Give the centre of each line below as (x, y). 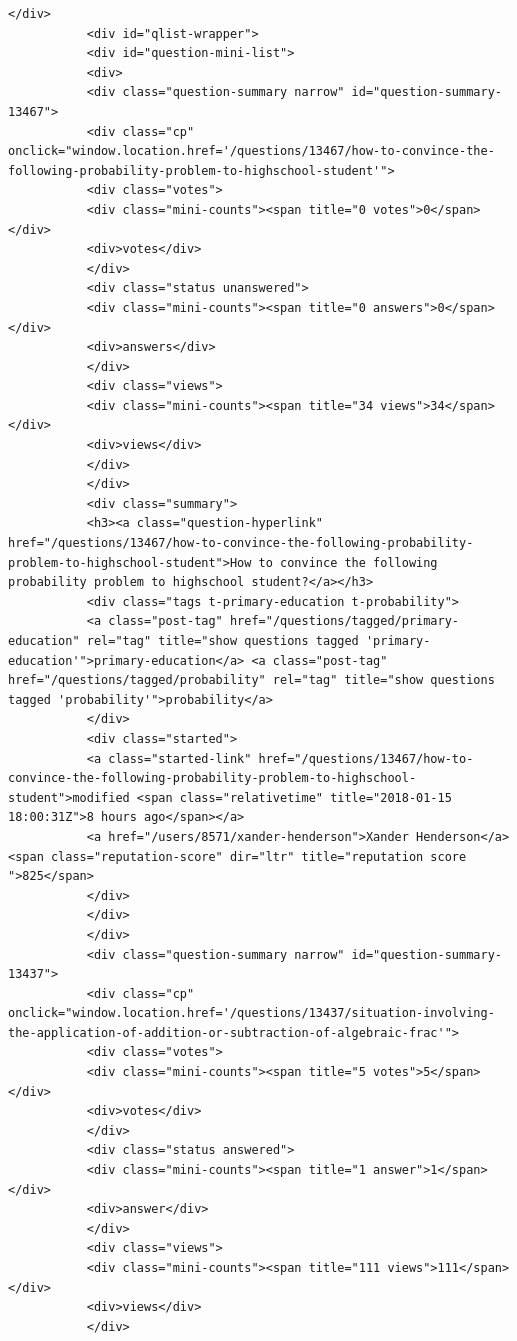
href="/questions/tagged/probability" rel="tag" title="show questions (251, 680)
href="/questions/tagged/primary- (344, 621)
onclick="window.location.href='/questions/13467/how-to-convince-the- (251, 151)
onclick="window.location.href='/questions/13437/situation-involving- (251, 1013)
